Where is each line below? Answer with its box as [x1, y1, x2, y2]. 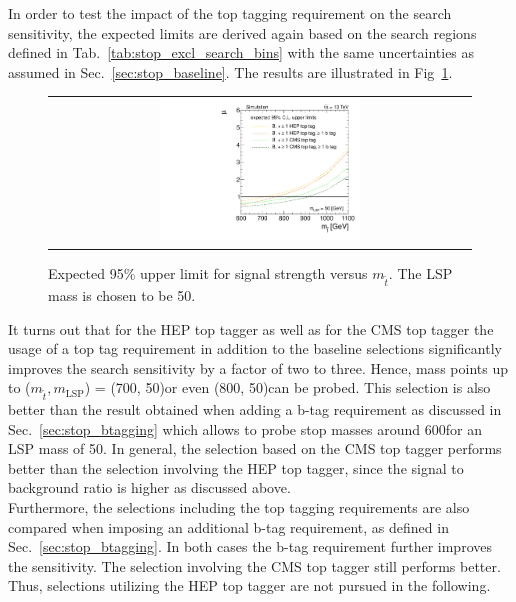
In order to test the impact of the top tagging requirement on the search [8, 3, 452, 23]
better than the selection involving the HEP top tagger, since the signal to [8, 457, 464, 478]
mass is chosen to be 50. [48, 284, 196, 305]
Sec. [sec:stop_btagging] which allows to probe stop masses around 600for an [8, 418, 482, 439]
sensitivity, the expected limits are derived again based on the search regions [8, 22, 477, 43]
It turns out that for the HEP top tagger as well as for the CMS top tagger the [8, 318, 494, 339]
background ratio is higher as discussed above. [8, 477, 291, 498]
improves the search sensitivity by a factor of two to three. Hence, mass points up [8, 357, 508, 378]
